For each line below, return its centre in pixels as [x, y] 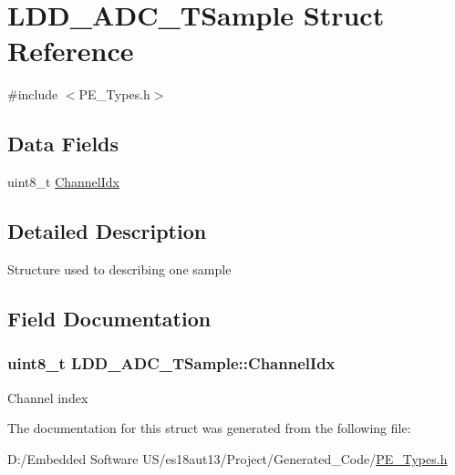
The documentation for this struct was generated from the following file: [209, 428]
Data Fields [63, 144]
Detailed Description [107, 231]
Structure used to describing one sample [119, 268]
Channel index [48, 397]
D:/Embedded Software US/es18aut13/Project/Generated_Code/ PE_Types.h [227, 458]
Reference [71, 51]
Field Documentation [109, 318]
